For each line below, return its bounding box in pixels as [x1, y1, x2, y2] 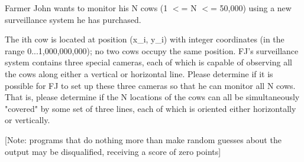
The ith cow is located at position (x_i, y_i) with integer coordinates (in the [5, 33, 284, 45]
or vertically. [5, 114, 50, 126]
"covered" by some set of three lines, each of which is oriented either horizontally [5, 102, 296, 114]
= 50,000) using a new [210, 2, 292, 14]
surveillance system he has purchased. [5, 13, 141, 25]
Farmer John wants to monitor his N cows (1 [5, 2, 168, 14]
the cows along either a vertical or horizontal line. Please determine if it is [5, 67, 273, 80]
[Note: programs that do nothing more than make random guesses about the [5, 133, 282, 146]
